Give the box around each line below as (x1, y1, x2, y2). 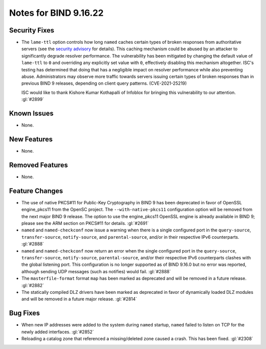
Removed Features (9, 160, 68, 169)
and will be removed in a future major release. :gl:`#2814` (21, 296, 137, 302)
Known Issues (9, 109, 54, 118)
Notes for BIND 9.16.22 (9, 7, 104, 18)
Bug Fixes (9, 309, 40, 317)
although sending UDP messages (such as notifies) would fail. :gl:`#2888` (21, 268, 171, 274)
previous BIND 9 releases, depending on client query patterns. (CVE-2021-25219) (21, 80, 187, 86)
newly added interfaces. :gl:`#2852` (21, 329, 94, 335)
